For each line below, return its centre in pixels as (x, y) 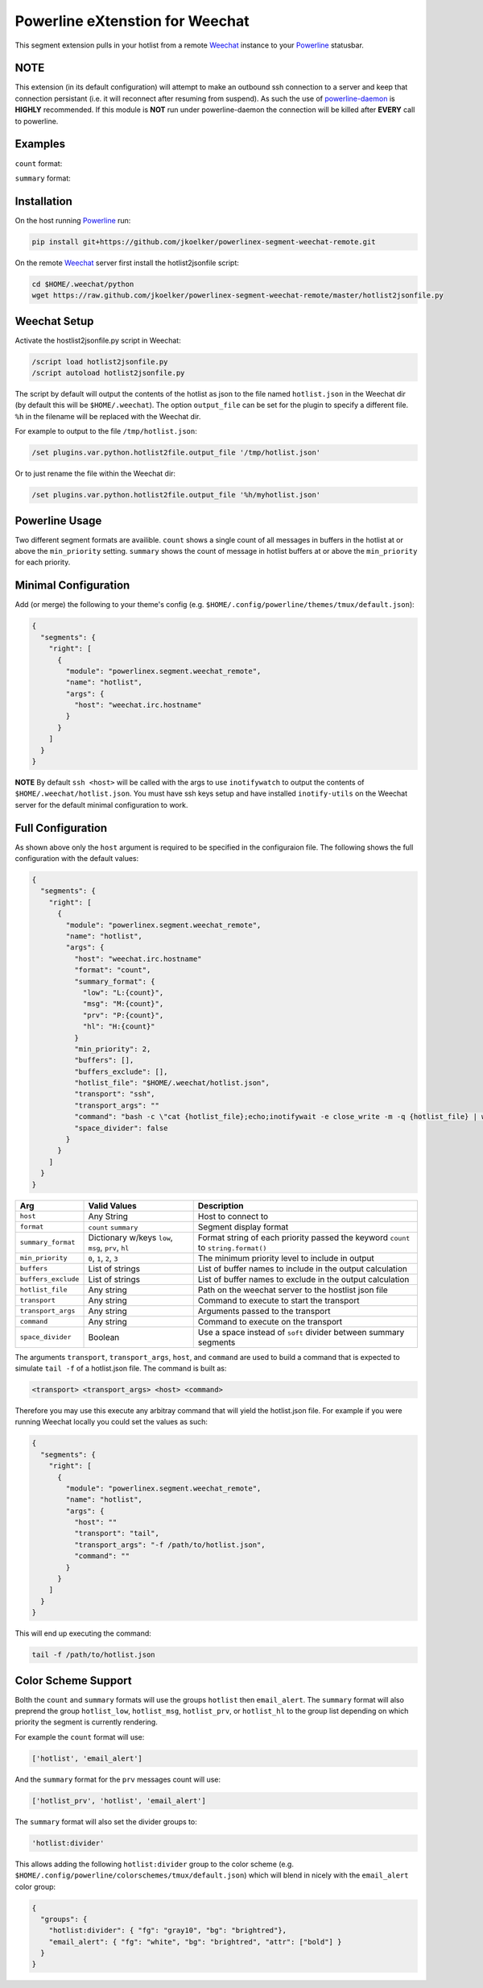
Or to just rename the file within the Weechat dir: (95, 474)
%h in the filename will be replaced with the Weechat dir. (108, 416)
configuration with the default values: (77, 859)
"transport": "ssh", (115, 1094)
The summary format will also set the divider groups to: (106, 1821)
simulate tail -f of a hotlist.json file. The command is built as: (121, 1368)
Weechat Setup (54, 321)
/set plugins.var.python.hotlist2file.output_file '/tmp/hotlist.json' (176, 453)
